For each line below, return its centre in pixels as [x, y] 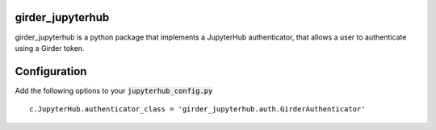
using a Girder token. [50, 48]
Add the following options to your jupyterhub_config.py [114, 90]
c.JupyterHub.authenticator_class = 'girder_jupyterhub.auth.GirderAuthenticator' [197, 109]
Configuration [51, 71]
